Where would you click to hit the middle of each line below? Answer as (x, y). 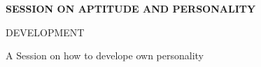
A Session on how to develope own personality (105, 55)
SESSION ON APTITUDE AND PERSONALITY (131, 8)
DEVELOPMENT (45, 32)
